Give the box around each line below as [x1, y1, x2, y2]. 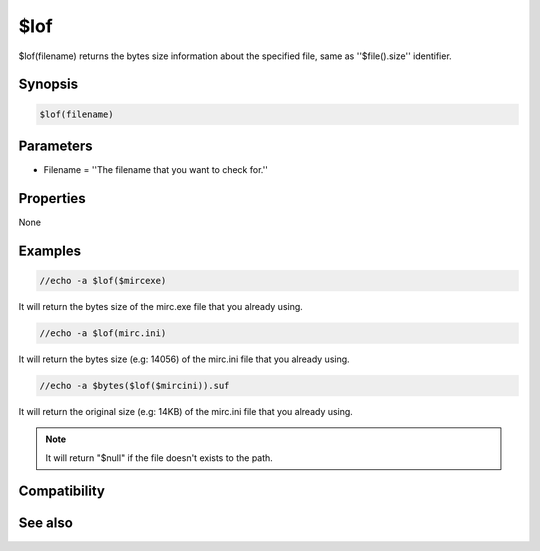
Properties [18, 190, 86, 207]
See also [18, 515, 74, 532]
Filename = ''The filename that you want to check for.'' [43, 164, 269, 176]
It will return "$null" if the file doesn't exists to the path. [45, 451, 274, 464]
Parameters [18, 137, 93, 154]
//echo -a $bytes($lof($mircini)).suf [39, 380, 230, 391]
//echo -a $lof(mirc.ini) [39, 327, 167, 339]
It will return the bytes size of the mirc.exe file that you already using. [18, 300, 304, 312]
